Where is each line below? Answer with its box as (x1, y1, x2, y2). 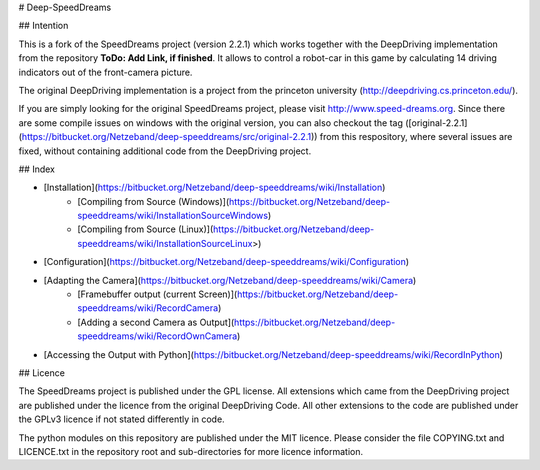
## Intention (18, 20, 69, 32)
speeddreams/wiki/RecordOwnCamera (77, 330, 238, 342)
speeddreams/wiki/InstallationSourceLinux (77, 237, 253, 249)
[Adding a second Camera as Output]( (77, 316, 235, 328)
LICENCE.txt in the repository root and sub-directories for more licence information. (18, 445, 364, 457)
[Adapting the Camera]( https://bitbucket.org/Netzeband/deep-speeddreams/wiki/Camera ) (43, 274, 417, 286)
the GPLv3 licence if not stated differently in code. (18, 413, 225, 425)
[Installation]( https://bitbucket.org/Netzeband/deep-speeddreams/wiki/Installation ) (43, 181, 386, 194)
